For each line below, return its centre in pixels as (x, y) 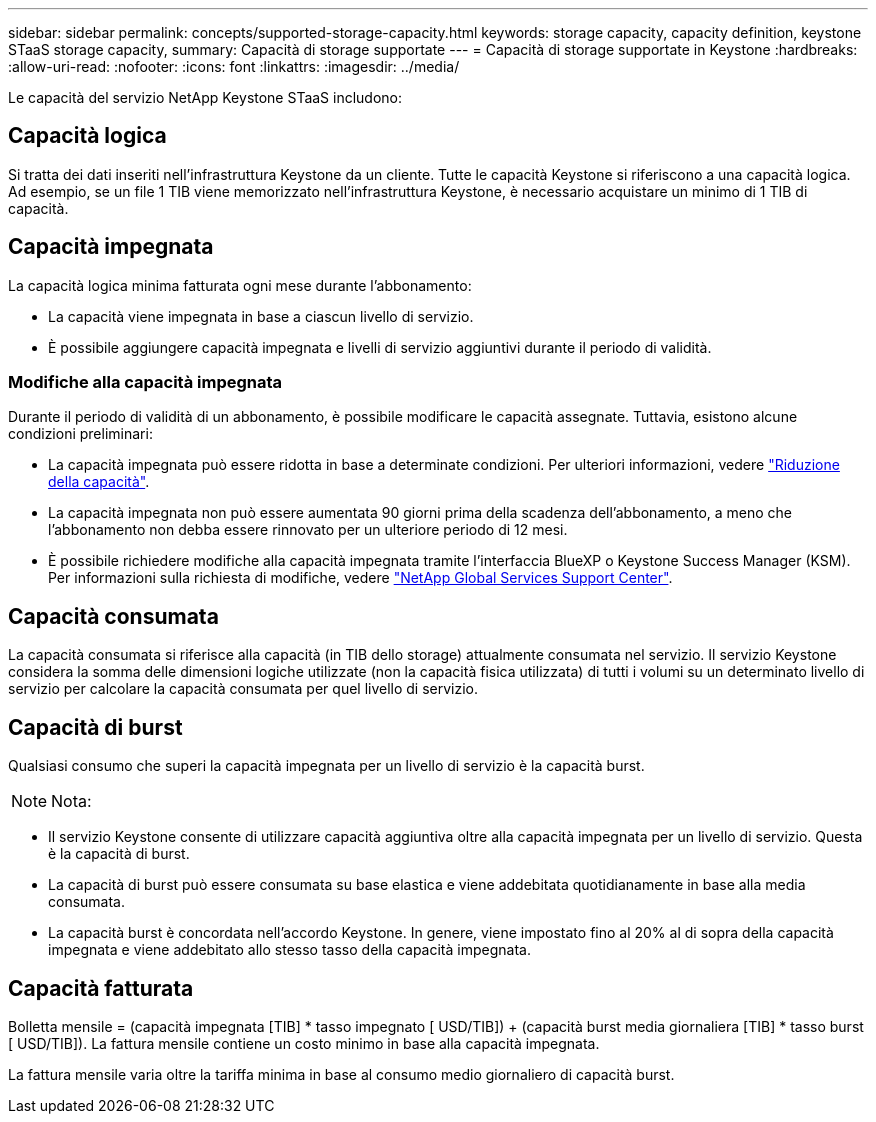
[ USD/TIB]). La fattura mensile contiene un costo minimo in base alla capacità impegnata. (304, 1043)
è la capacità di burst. (119, 854)
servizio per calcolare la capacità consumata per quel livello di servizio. (243, 689)
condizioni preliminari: (80, 434)
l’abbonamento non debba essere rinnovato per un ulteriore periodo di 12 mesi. (308, 530)
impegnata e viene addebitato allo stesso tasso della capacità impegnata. (289, 950)
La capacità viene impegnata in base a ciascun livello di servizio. (261, 316)
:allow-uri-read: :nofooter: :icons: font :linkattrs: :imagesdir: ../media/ (234, 66)
